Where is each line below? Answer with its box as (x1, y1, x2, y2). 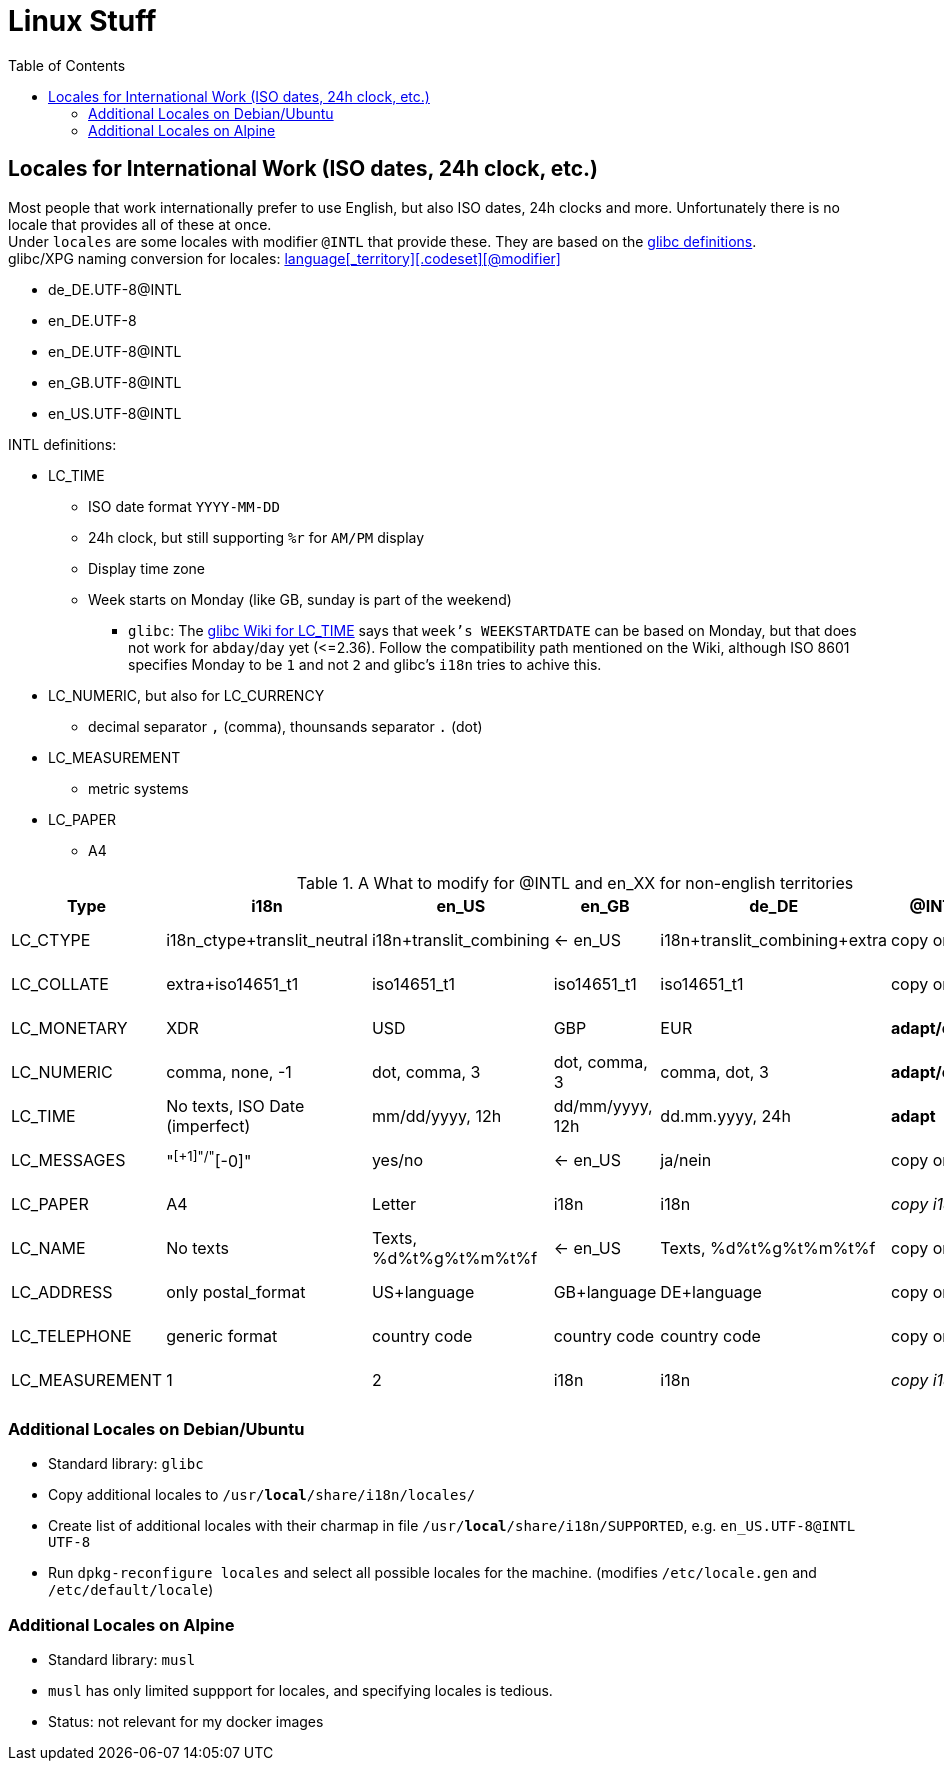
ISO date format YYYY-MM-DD (88, 497, 280, 515)
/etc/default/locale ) (48, 1581, 214, 1599)
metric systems (88, 779, 189, 797)
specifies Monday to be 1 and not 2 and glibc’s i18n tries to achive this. (128, 655, 602, 673)
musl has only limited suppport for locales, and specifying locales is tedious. (48, 1682, 553, 1700)
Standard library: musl (48, 1651, 196, 1669)
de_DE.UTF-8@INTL (48, 280, 182, 298)
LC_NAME (11, 1237, 86, 1258)
